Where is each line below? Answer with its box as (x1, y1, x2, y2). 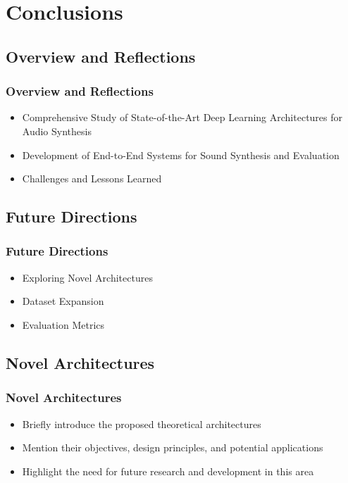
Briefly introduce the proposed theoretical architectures (22, 416, 261, 431)
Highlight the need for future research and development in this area (22, 463, 314, 478)
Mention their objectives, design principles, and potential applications (22, 440, 323, 455)
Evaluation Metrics (22, 317, 105, 332)
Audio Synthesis (22, 123, 92, 138)
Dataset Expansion (22, 294, 104, 308)
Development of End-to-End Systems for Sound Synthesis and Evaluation (22, 147, 340, 162)
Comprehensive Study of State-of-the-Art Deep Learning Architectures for (22, 110, 343, 125)
